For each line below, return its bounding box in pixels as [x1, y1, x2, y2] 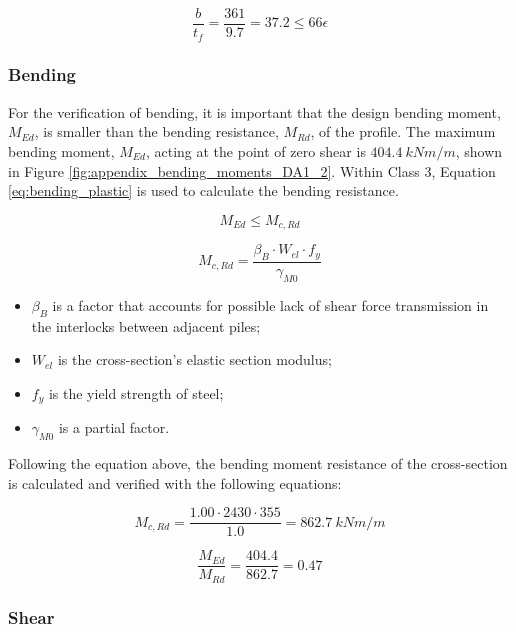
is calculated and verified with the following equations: [8, 472, 342, 493]
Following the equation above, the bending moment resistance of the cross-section [8, 453, 508, 474]
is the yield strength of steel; [48, 382, 224, 403]
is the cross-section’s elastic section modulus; [57, 349, 332, 370]
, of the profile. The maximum [310, 121, 496, 142]
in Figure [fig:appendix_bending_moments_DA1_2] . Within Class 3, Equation [8, 160, 496, 181]
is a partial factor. [58, 417, 170, 438]
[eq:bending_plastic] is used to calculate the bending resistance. [8, 180, 399, 201]
